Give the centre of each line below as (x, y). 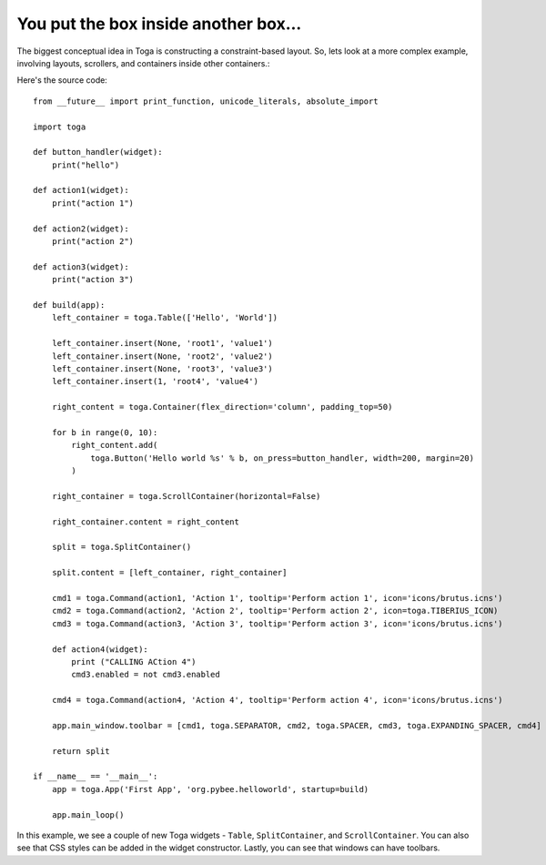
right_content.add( (115, 445)
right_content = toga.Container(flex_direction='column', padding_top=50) (222, 407)
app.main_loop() (88, 814)
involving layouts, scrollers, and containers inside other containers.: (143, 63)
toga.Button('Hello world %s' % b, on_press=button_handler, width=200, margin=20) (283, 458)
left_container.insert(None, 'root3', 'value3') (162, 368)
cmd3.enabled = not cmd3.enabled (146, 675)
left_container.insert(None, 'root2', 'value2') (162, 356)
